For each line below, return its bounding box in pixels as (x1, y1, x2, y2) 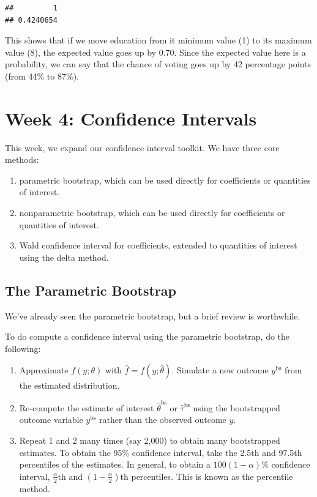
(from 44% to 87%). (5, 69, 79, 82)
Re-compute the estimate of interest (19, 401, 154, 414)
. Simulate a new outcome (171, 364, 269, 376)
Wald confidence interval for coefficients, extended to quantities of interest (19, 239, 297, 252)
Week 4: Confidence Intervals (5, 105, 257, 130)
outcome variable (19, 413, 83, 426)
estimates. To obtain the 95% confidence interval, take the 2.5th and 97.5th (19, 446, 302, 458)
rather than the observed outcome (99, 413, 226, 426)
